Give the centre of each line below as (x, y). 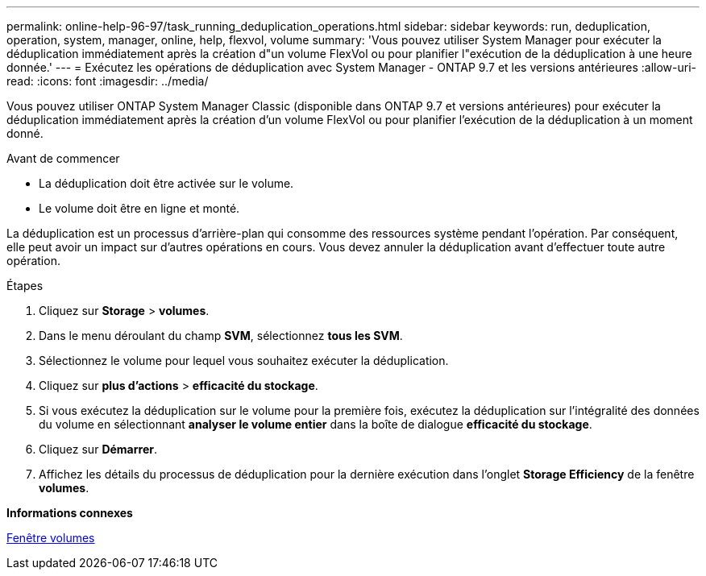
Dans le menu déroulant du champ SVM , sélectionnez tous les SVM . (221, 336)
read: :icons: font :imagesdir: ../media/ (108, 81)
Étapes (25, 286)
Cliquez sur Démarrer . (98, 449)
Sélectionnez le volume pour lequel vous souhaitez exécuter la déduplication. (244, 361)
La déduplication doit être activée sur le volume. (166, 183)
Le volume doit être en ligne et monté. (139, 208)
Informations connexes (70, 513)
